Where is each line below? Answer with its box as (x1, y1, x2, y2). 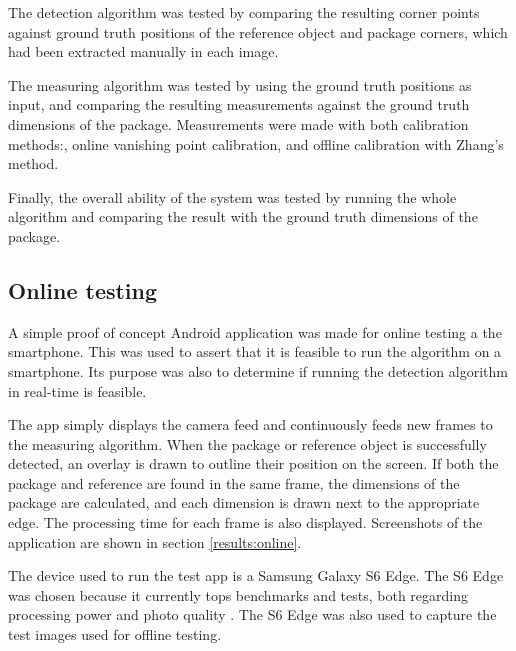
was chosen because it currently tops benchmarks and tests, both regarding (8, 584, 468, 605)
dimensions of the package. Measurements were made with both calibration (8, 113, 469, 134)
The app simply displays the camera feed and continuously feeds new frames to (8, 414, 493, 435)
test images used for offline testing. (8, 624, 222, 645)
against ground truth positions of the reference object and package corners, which (8, 21, 508, 42)
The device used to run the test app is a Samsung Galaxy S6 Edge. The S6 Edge (8, 565, 504, 586)
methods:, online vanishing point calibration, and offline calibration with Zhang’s (8, 133, 504, 154)
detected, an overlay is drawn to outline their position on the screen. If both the (8, 453, 499, 474)
